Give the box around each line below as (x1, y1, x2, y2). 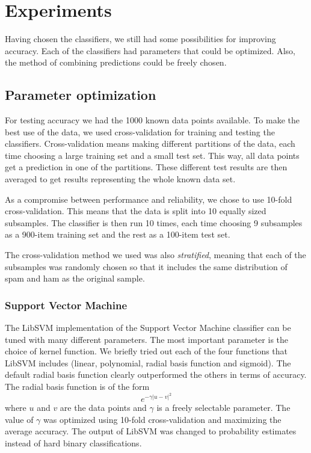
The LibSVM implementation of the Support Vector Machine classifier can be (5, 321, 291, 334)
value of (5, 413, 34, 425)
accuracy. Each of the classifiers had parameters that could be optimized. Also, (5, 44, 295, 57)
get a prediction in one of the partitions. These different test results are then (5, 161, 288, 173)
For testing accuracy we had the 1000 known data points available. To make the (5, 114, 300, 126)
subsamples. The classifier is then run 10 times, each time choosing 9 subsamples (5, 216, 303, 229)
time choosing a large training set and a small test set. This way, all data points (5, 149, 300, 161)
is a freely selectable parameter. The (156, 401, 291, 414)
